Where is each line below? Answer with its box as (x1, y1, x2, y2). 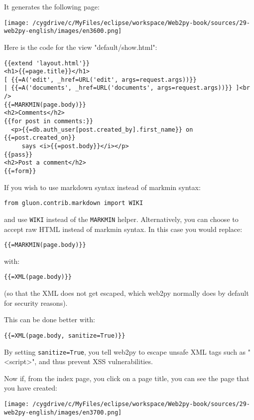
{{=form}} (4, 168, 36, 175)
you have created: (4, 383, 57, 393)
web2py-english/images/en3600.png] (4, 27, 122, 35)
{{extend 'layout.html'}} (4, 59, 90, 67)
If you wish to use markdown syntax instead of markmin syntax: (4, 182, 201, 192)
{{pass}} (4, 151, 33, 158)
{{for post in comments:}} (4, 118, 93, 125)
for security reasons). (4, 297, 68, 308)
